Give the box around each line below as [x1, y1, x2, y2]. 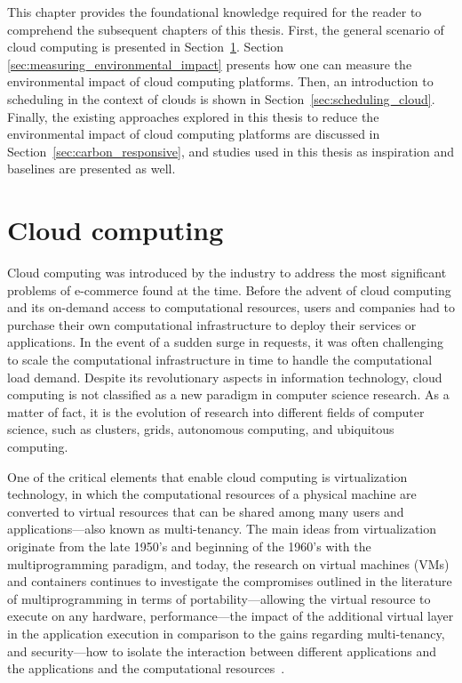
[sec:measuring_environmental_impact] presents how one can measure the [7, 54, 412, 73]
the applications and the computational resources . [7, 659, 285, 678]
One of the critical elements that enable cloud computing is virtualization [7, 467, 408, 486]
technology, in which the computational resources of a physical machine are [7, 485, 417, 503]
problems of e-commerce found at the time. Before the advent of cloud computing [7, 280, 451, 299]
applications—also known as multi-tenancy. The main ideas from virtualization [7, 519, 437, 538]
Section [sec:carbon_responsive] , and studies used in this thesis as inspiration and [7, 141, 455, 160]
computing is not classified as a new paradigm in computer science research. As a [7, 385, 450, 404]
